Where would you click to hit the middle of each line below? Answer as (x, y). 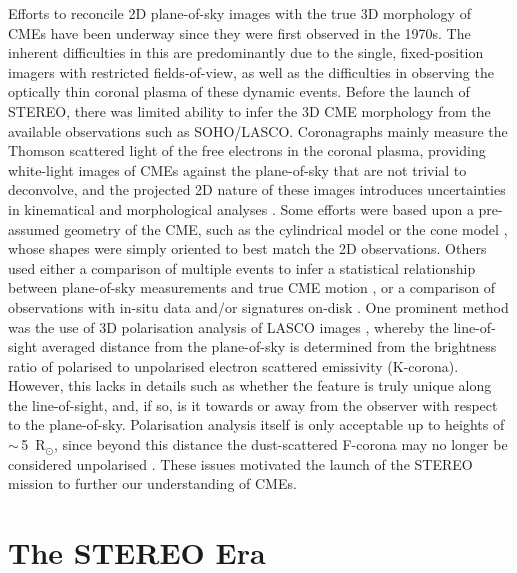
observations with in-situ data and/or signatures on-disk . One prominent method (258, 306)
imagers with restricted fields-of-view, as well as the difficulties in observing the (251, 71)
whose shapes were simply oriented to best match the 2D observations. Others (247, 248)
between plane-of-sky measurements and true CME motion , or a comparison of (252, 287)
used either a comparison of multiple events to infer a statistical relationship (242, 267)
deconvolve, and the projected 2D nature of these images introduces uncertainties (257, 189)
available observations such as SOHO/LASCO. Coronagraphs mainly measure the (258, 130)
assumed (34, 228)
